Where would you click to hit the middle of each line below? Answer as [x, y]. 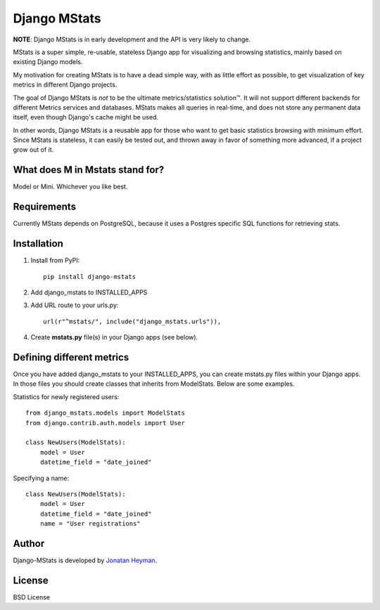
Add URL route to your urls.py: [75, 305]
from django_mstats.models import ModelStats [106, 413]
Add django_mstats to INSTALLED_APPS [89, 292]
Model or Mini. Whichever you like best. [70, 187]
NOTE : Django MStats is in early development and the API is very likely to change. [132, 39]
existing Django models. [48, 62]
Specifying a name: [41, 478]
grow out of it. [33, 150]
